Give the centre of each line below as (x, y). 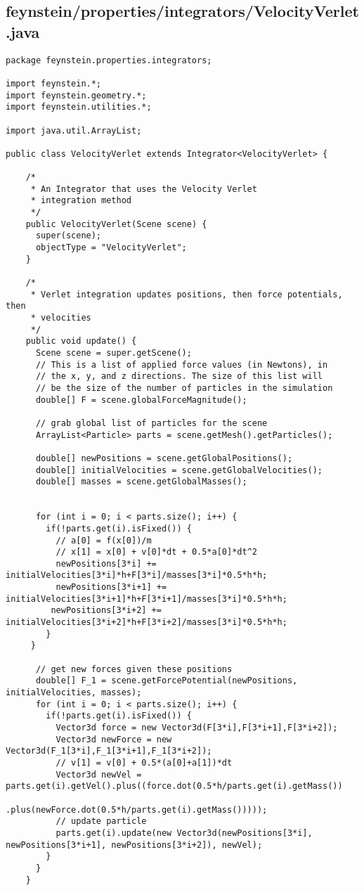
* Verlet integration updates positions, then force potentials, (187, 294)
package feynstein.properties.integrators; (109, 60)
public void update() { (81, 341)
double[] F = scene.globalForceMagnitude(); (141, 400)
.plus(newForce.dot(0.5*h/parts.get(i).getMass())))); (137, 810)
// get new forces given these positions (134, 669)
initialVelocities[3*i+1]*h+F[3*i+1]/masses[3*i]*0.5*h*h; (147, 599)
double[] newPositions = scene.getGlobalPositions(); (164, 458)
